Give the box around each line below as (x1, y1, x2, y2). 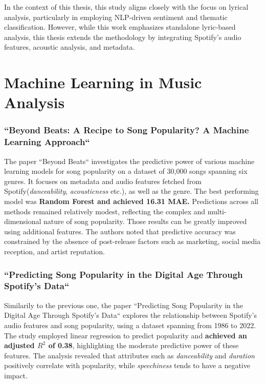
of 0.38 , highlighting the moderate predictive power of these (48, 340, 239, 351)
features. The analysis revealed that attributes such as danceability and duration (4, 350, 255, 360)
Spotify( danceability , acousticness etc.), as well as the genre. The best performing (4, 186, 259, 196)
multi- (207, 206, 227, 216)
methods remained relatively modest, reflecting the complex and (4, 206, 206, 216)
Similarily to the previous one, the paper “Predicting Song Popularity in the (4, 299, 244, 310)
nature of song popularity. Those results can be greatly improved (43, 216, 247, 227)
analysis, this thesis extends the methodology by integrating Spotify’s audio (4, 31, 241, 42)
